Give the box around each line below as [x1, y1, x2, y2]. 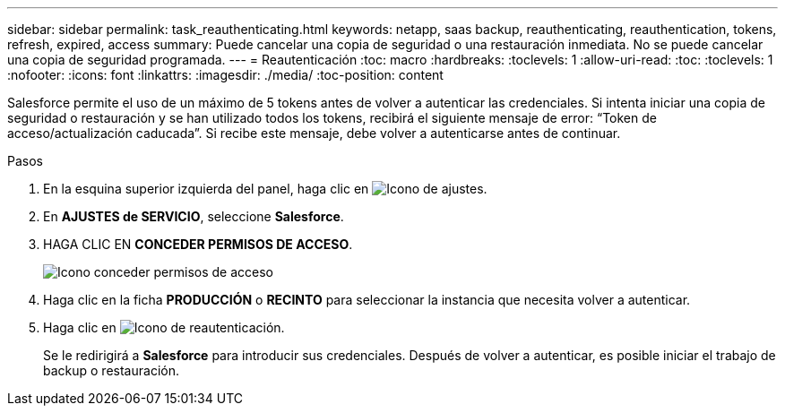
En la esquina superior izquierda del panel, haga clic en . [43, 181, 487, 196]
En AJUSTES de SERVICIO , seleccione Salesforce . [43, 209, 344, 224]
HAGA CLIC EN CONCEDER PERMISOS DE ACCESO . [43, 237, 353, 252]
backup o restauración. [43, 363, 179, 378]
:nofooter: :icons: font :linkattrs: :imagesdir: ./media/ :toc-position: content [7, 67, 444, 82]
